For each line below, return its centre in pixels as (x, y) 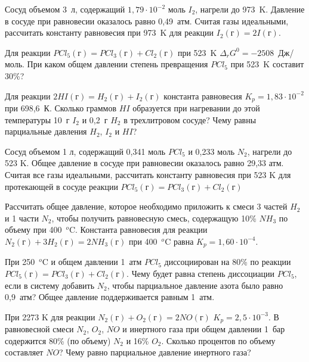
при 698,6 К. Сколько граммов (61, 108)
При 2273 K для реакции (50, 316)
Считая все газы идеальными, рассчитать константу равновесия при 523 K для (148, 174)
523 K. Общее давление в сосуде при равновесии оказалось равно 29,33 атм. (144, 163)
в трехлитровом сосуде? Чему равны (190, 119)
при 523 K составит (267, 64)
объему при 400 (33, 230)
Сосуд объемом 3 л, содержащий (65, 9)
